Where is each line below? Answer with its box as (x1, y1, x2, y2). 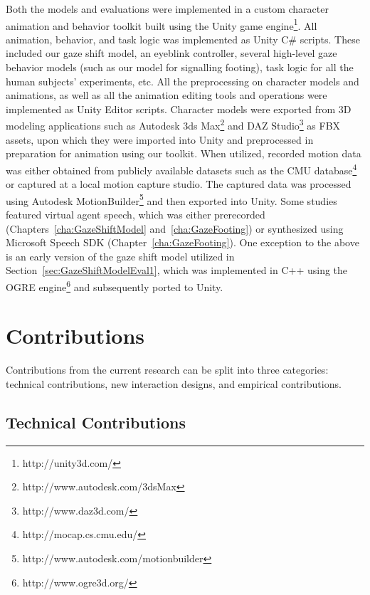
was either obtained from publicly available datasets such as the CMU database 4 (6, 160, 357, 177)
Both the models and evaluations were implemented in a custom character (6, 1, 329, 16)
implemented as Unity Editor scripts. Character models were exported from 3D (6, 101, 351, 116)
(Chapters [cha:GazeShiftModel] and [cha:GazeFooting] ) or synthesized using (6, 221, 344, 236)
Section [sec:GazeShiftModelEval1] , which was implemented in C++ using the (6, 263, 348, 278)
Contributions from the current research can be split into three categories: (6, 362, 329, 377)
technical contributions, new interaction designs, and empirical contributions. (6, 376, 342, 391)
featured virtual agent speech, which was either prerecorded (6, 206, 265, 221)
